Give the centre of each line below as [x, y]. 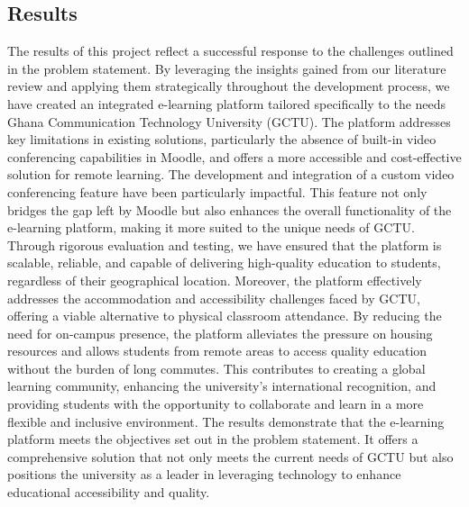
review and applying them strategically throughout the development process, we [229, 86]
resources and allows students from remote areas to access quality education [217, 351]
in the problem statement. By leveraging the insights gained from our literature [227, 68]
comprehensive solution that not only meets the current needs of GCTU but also [230, 456]
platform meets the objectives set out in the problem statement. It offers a [213, 439]
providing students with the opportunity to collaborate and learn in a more [216, 404]
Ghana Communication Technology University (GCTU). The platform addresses [229, 121]
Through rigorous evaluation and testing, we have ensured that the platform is [225, 244]
